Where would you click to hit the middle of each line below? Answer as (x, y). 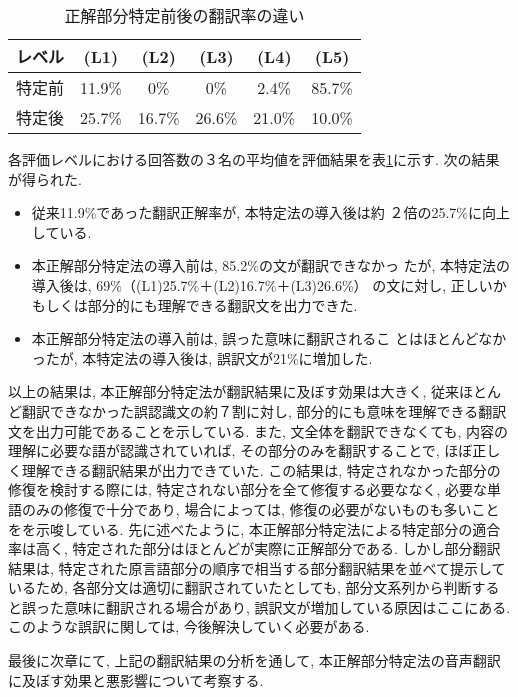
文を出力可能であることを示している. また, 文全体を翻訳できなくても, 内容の (258, 430)
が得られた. (45, 178)
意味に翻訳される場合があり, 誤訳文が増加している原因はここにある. (287, 606)
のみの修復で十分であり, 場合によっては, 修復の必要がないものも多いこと (260, 508)
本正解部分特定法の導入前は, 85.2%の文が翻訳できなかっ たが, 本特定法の (271, 265)
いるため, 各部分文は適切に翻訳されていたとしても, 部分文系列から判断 (240, 587)
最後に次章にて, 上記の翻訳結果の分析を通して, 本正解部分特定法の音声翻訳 (254, 660)
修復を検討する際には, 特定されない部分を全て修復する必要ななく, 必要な (248, 489)
